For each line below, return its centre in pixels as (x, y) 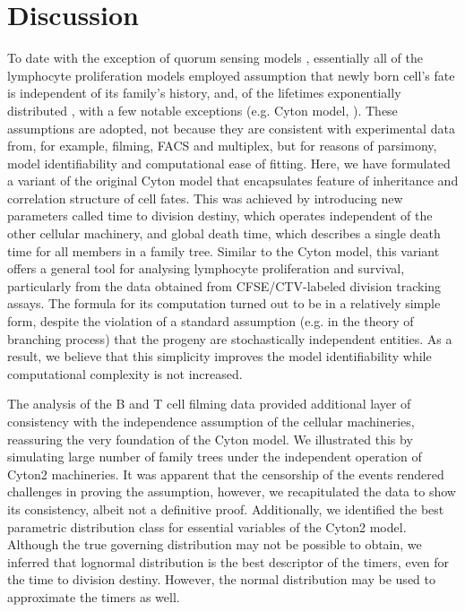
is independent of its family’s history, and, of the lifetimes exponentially (204, 93)
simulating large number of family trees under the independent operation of (215, 457)
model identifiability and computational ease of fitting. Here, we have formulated (229, 163)
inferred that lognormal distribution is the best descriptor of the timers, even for (228, 561)
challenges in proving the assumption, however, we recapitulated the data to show (232, 491)
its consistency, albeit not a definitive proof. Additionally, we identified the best (226, 509)
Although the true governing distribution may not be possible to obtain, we (215, 544)
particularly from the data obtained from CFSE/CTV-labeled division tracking (224, 285)
